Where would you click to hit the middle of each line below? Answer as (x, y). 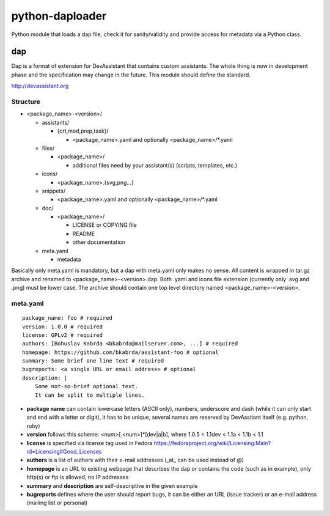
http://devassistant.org (40, 86)
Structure (26, 102)
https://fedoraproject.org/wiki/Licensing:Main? (212, 443)
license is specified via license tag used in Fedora (90, 443)
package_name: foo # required (68, 318)
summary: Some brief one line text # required (93, 361)
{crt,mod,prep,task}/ (83, 131)
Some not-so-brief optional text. (86, 386)
